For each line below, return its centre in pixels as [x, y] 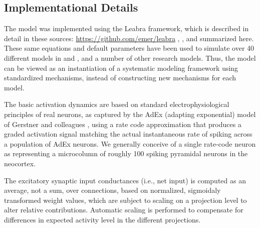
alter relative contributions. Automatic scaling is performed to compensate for [124, 210]
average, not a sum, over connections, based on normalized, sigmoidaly [112, 190]
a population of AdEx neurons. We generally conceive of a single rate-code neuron [130, 143]
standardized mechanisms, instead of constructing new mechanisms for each [120, 78]
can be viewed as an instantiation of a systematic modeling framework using [121, 68]
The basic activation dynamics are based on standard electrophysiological [117, 104]
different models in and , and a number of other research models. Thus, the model [130, 58]
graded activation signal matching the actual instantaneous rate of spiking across [128, 134]
